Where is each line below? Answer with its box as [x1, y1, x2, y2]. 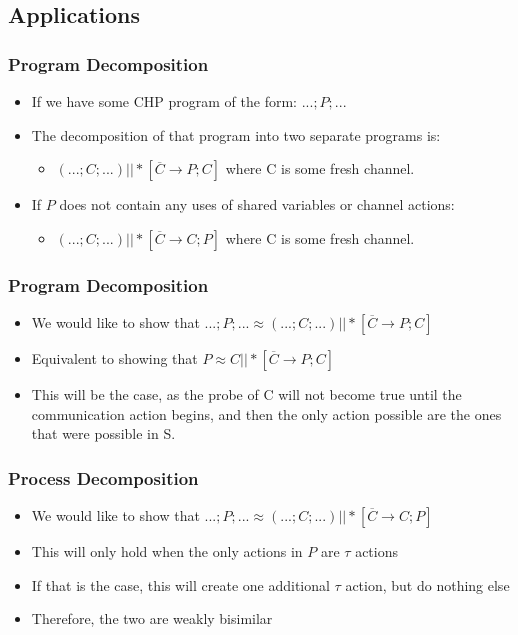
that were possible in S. [31, 423, 176, 444]
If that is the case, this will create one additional [31, 574, 330, 595]
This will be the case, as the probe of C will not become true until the [31, 384, 462, 404]
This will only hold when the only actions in [31, 541, 303, 561]
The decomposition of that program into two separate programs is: [31, 124, 441, 145]
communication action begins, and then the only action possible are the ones [31, 403, 502, 424]
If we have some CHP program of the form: [31, 91, 297, 111]
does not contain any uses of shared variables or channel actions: [59, 194, 455, 215]
